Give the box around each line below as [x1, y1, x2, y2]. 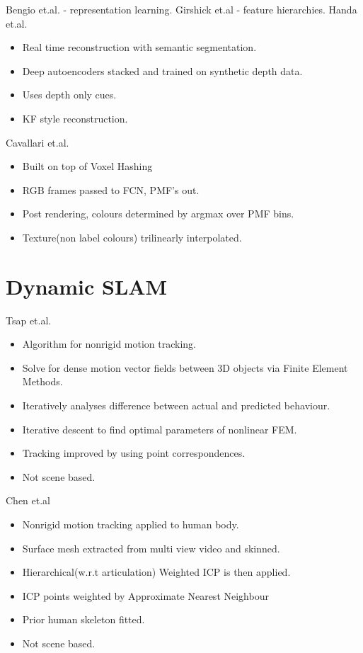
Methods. [22, 374, 63, 389]
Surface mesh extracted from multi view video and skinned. [22, 540, 280, 555]
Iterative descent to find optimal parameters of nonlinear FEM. [22, 421, 297, 436]
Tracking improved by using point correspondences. [22, 445, 246, 460]
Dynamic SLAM [6, 271, 168, 300]
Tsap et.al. [6, 312, 52, 327]
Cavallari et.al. [6, 135, 69, 149]
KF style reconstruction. [22, 110, 128, 125]
